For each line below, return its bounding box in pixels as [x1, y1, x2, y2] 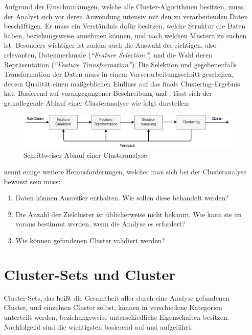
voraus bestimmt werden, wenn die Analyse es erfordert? [15, 219, 185, 229]
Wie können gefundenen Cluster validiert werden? [15, 235, 165, 245]
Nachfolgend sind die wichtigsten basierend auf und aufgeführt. [4, 321, 193, 332]
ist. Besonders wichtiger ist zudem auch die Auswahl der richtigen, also [4, 40, 217, 50]
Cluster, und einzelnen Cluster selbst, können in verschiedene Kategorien [4, 302, 222, 312]
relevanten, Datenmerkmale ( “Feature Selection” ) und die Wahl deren [4, 49, 212, 59]
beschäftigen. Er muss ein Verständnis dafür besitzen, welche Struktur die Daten [4, 21, 246, 31]
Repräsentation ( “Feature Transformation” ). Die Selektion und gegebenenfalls [4, 59, 237, 69]
